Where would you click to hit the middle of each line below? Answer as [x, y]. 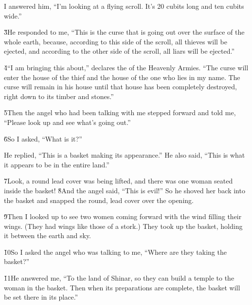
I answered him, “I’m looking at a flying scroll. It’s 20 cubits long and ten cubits [124, 6]
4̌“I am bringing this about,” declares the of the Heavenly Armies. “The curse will [126, 67]
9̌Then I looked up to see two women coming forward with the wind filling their [123, 216]
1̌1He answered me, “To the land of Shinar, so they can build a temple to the [119, 278]
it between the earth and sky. [48, 235]
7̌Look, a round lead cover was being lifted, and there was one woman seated [118, 181]
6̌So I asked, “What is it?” [43, 138]
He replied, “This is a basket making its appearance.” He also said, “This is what [125, 155]
